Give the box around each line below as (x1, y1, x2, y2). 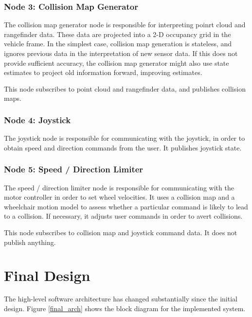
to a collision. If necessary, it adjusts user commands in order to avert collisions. (4, 211, 243, 221)
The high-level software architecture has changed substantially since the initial (4, 294, 237, 304)
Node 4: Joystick (4, 113, 71, 126)
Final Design (4, 265, 90, 285)
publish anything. (4, 237, 56, 247)
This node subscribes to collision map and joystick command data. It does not (4, 227, 237, 237)
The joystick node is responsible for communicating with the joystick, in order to (4, 133, 245, 143)
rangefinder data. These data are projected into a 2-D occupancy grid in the (4, 29, 231, 39)
